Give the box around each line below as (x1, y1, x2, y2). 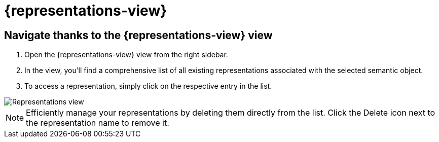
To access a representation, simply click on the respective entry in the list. (24, 82, 272, 91)
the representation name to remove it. (26, 118, 169, 128)
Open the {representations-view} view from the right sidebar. (24, 50, 228, 59)
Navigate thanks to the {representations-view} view (4, 28, 273, 42)
